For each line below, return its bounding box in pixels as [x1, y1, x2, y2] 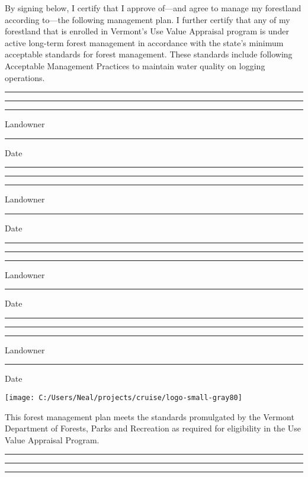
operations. [5, 71, 45, 83]
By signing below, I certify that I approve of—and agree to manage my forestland [5, 2, 301, 14]
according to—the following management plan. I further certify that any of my [5, 13, 290, 25]
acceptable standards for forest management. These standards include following [5, 48, 293, 60]
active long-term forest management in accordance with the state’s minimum [5, 36, 284, 49]
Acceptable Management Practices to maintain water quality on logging [5, 59, 265, 72]
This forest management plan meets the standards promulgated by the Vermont [5, 410, 294, 423]
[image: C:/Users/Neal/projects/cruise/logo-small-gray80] [5, 393, 242, 402]
